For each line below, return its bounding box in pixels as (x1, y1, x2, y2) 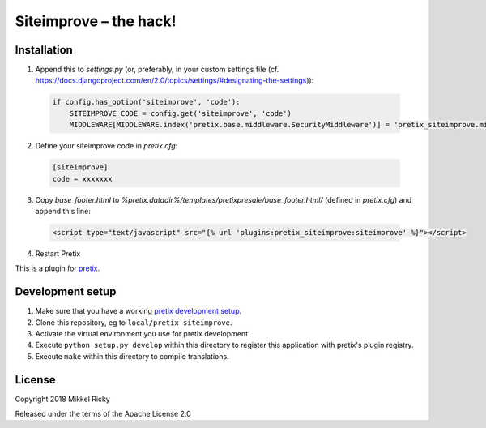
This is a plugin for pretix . (15, 263, 100, 273)
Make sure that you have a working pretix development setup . (35, 306, 242, 316)
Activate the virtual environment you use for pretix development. (35, 329, 250, 338)
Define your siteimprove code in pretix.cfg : (35, 141, 178, 151)
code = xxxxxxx (52, 174, 113, 183)
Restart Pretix (35, 248, 81, 259)
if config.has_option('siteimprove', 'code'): (52, 97, 241, 107)
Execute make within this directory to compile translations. (35, 351, 230, 361)
